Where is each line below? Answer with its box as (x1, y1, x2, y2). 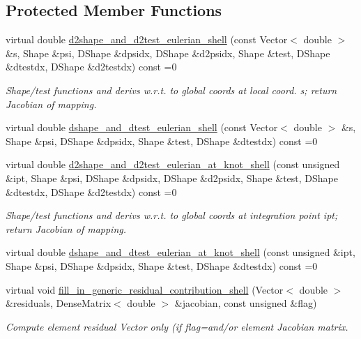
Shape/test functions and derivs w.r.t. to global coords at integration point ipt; (6, 208, 338, 223)
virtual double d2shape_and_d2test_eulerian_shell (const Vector (6, 32, 288, 47)
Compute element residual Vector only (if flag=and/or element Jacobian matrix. (6, 319, 348, 333)
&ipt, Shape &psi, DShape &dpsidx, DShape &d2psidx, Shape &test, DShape (6, 170, 339, 185)
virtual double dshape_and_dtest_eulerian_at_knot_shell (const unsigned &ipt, (6, 245, 355, 259)
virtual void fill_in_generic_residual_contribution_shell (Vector (6, 282, 284, 296)
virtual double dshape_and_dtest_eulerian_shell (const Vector (6, 120, 278, 135)
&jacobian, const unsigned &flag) (174, 296, 317, 310)
